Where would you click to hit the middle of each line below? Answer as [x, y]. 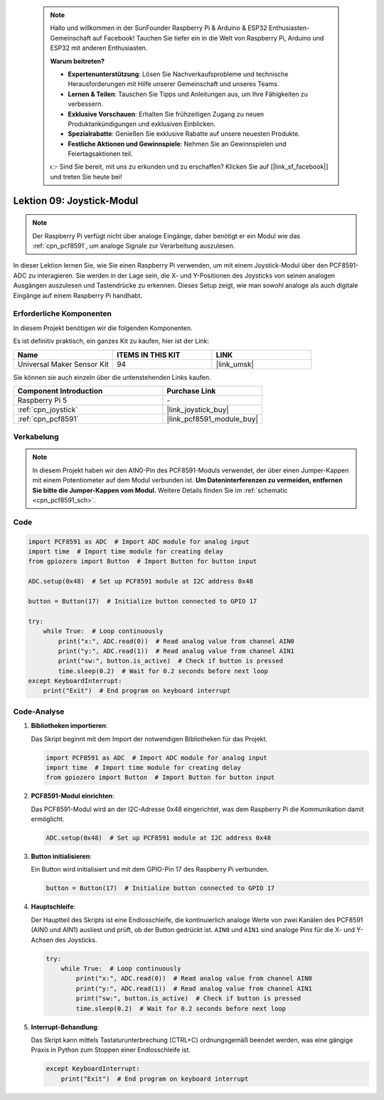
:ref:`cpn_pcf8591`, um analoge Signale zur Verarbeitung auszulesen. [134, 246]
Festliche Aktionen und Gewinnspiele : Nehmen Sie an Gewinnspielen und [177, 144]
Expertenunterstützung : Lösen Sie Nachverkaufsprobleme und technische [178, 74]
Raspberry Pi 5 [42, 400]
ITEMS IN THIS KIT [148, 354]
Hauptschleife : [53, 906]
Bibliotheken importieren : [69, 726]
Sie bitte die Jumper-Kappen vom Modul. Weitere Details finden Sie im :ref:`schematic [160, 490]
